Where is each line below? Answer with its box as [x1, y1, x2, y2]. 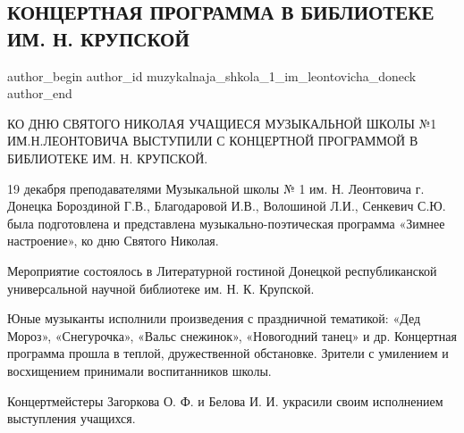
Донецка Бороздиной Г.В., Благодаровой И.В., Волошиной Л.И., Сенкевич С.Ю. [7, 196, 446, 215]
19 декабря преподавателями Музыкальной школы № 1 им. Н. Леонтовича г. [7, 179, 425, 197]
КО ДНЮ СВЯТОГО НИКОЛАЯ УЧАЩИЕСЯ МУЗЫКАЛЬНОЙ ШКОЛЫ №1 [7, 113, 437, 132]
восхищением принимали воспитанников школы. [7, 361, 272, 379]
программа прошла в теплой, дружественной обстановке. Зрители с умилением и [7, 344, 449, 362]
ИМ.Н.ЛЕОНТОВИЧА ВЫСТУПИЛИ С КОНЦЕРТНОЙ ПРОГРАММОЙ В [7, 131, 418, 150]
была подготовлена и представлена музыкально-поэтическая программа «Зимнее [7, 213, 445, 232]
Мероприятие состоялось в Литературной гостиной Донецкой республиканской [7, 261, 437, 279]
